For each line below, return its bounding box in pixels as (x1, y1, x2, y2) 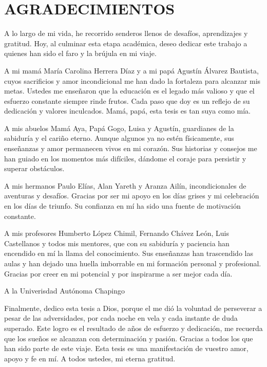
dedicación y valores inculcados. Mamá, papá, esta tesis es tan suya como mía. (4, 105, 251, 116)
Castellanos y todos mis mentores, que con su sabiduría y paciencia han (4, 237, 230, 248)
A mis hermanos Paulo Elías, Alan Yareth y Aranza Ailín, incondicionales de (4, 180, 246, 191)
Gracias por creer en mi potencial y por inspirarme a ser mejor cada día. (4, 268, 233, 279)
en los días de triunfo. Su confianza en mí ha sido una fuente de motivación (4, 200, 241, 211)
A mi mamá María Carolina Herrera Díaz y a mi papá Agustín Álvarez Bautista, (4, 65, 259, 76)
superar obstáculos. (4, 163, 65, 174)
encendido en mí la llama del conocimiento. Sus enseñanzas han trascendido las (4, 248, 253, 259)
